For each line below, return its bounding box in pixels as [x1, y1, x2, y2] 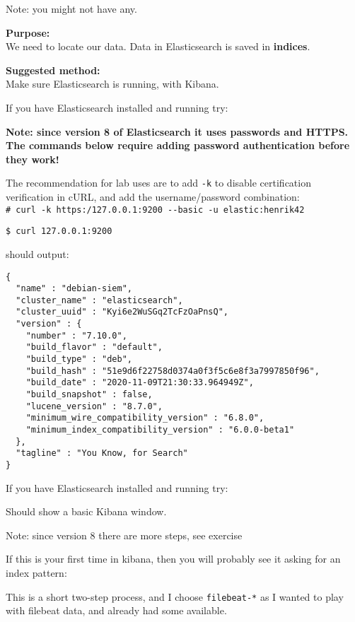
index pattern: [6, 565, 67, 580]
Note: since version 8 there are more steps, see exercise [6, 527, 243, 542]
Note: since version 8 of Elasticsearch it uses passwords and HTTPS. [6, 124, 349, 139]
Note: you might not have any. [6, 1, 137, 16]
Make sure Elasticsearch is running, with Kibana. [6, 76, 219, 91]
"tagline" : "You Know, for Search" [16, 448, 188, 459]
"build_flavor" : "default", [25, 342, 163, 353]
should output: [6, 246, 69, 261]
